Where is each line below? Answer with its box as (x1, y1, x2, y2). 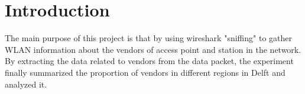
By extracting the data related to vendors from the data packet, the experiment (5, 55, 294, 67)
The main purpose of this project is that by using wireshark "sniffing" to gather (5, 32, 292, 44)
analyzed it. (5, 78, 47, 90)
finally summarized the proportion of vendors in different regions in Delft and (5, 66, 285, 78)
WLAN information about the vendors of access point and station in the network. (5, 43, 301, 55)
